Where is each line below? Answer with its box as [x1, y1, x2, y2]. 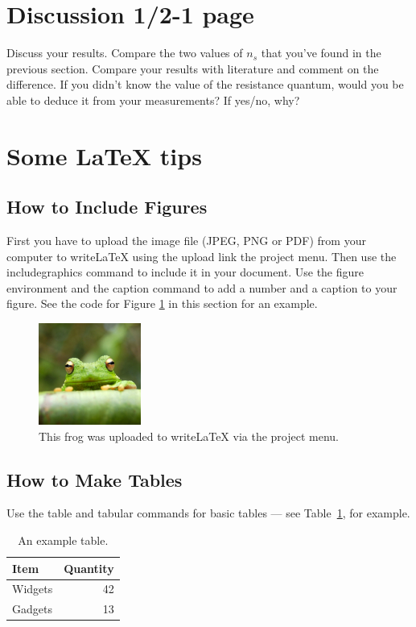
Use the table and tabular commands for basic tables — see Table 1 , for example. [6, 505, 410, 521]
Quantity [64, 559, 114, 576]
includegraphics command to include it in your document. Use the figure [6, 264, 365, 280]
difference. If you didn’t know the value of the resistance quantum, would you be [6, 76, 404, 93]
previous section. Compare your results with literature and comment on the [6, 60, 379, 77]
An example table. [18, 532, 109, 549]
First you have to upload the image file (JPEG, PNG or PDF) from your [6, 232, 366, 249]
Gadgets [12, 600, 52, 617]
